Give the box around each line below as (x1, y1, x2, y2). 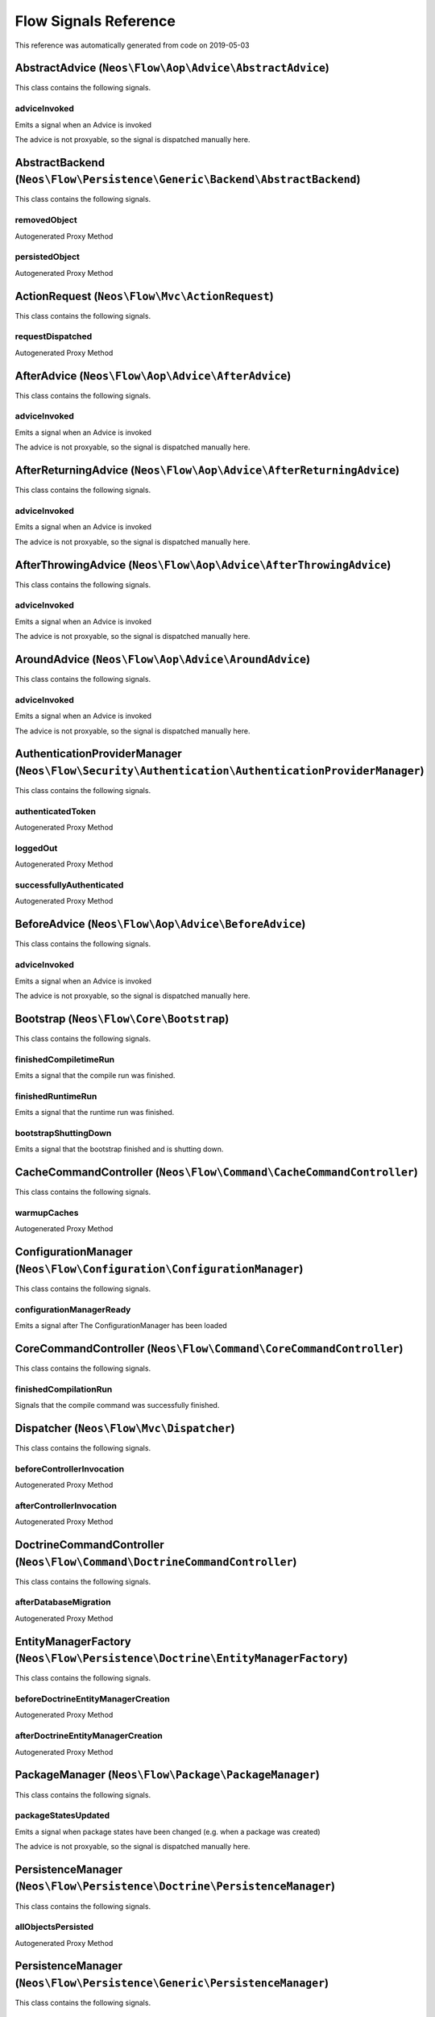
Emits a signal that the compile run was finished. (14, 1070, 176, 1080)
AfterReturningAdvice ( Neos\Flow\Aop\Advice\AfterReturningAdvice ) (14, 464, 400, 478)
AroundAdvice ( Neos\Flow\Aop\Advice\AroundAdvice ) (14, 652, 310, 666)
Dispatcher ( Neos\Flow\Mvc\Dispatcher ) (14, 1421, 235, 1435)
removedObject (14, 215, 77, 226)
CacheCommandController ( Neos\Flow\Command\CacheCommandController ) (14, 1166, 418, 1180)
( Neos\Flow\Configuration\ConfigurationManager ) (14, 1262, 304, 1276)
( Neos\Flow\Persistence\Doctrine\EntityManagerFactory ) (14, 1652, 348, 1665)
